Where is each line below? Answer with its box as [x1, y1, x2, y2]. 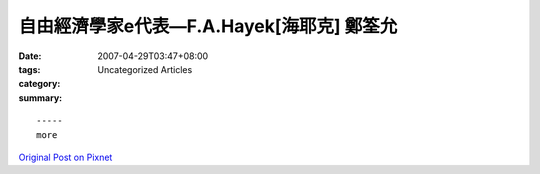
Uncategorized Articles [97, 63, 193, 75]
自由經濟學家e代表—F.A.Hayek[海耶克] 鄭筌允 [18, 15, 398, 37]
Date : [18, 50, 42, 62]
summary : [18, 91, 63, 104]
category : [18, 78, 61, 90]
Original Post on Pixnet [18, 151, 113, 163]
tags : [18, 63, 41, 75]
